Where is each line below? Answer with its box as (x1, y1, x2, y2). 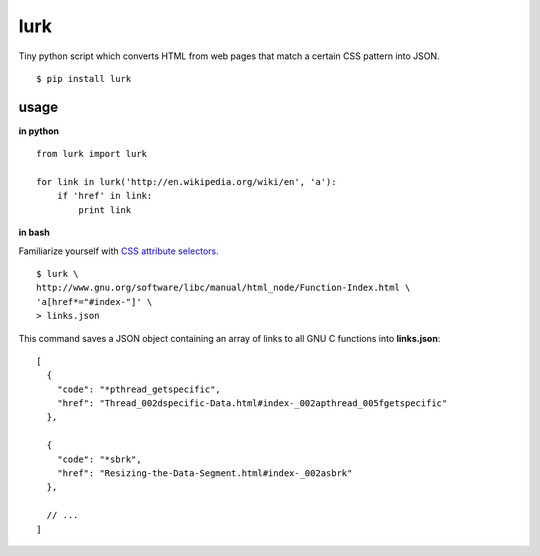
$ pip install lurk (36, 73, 132, 84)
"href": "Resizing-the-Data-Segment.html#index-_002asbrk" (56, 468, 353, 479)
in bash (18, 226, 50, 239)
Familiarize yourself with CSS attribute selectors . (18, 245, 219, 257)
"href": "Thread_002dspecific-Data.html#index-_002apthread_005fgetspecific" (56, 398, 448, 409)
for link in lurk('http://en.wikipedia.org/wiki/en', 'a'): (36, 176, 337, 188)
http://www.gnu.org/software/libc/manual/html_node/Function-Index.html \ (36, 282, 411, 294)
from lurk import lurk (36, 148, 148, 160)
